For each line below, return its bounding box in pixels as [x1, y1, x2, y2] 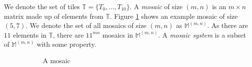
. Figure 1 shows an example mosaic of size [109, 11, 238, 21]
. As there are [207, 20, 248, 30]
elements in [13, 29, 47, 40]
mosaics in [102, 29, 133, 40]
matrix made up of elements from [4, 11, 104, 21]
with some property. [36, 39, 96, 49]
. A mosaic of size [129, 1, 183, 11]
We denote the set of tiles [4, 1, 80, 11]
